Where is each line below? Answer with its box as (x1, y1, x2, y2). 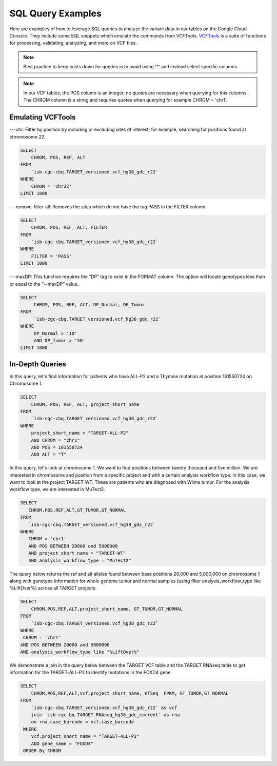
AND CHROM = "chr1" (31, 437, 81, 443)
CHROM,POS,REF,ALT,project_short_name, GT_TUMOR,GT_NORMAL (31, 606, 183, 612)
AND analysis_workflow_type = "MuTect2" (28, 557, 132, 563)
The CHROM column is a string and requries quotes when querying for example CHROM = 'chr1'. (23, 97, 228, 103)
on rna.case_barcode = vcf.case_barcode (31, 719, 134, 725)
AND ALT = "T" (31, 451, 67, 458)
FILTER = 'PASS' (31, 253, 72, 259)
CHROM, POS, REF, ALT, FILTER (31, 225, 107, 230)
